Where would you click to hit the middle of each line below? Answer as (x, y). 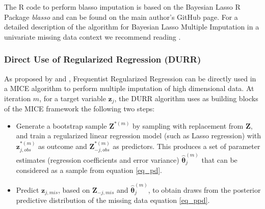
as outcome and (63, 146)
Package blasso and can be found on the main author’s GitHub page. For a (121, 17)
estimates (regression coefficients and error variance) (98, 159)
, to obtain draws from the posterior (204, 189)
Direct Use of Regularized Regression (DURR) (103, 59)
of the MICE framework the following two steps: (79, 109)
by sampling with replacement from (188, 125)
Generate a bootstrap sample (61, 125)
